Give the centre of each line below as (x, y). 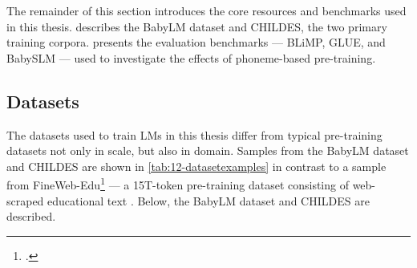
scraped (25, 200)
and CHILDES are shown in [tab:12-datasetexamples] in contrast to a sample (196, 166)
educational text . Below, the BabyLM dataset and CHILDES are (208, 200)
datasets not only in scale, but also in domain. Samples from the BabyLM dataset (208, 150)
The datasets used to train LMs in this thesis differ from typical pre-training (194, 134)
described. (31, 216)
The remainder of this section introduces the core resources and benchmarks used (206, 10)
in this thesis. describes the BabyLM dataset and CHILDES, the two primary (197, 26)
